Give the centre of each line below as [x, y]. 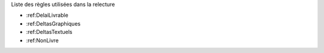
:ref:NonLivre [43, 40]
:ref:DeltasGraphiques [53, 23]
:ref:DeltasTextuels [49, 32]
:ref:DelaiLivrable [47, 15]
